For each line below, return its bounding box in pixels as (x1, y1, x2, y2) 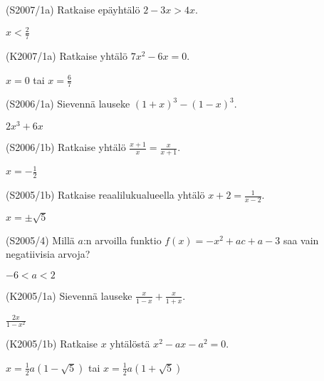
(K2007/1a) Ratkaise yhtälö (6, 48, 127, 63)
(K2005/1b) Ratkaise (6, 336, 98, 351)
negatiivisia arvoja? (6, 246, 90, 261)
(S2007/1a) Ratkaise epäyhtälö (6, 2, 140, 16)
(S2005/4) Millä (6, 232, 75, 247)
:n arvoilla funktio (83, 232, 162, 247)
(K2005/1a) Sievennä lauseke (6, 288, 132, 303)
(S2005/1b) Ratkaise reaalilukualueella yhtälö (6, 187, 205, 202)
